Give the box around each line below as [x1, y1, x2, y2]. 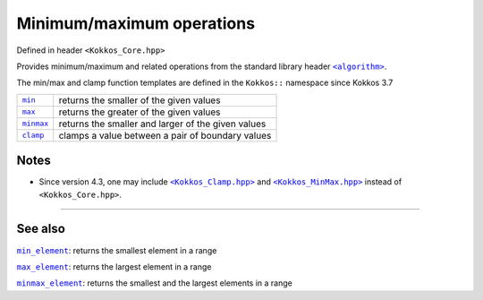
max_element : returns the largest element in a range [16, 261, 212, 272]
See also [16, 221, 66, 236]
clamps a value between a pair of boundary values [58, 129, 272, 141]
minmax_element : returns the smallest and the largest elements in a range [16, 278, 292, 288]
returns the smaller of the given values [58, 94, 221, 107]
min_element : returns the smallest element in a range [16, 244, 217, 255]
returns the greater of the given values [58, 106, 221, 118]
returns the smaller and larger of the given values [58, 117, 267, 130]
